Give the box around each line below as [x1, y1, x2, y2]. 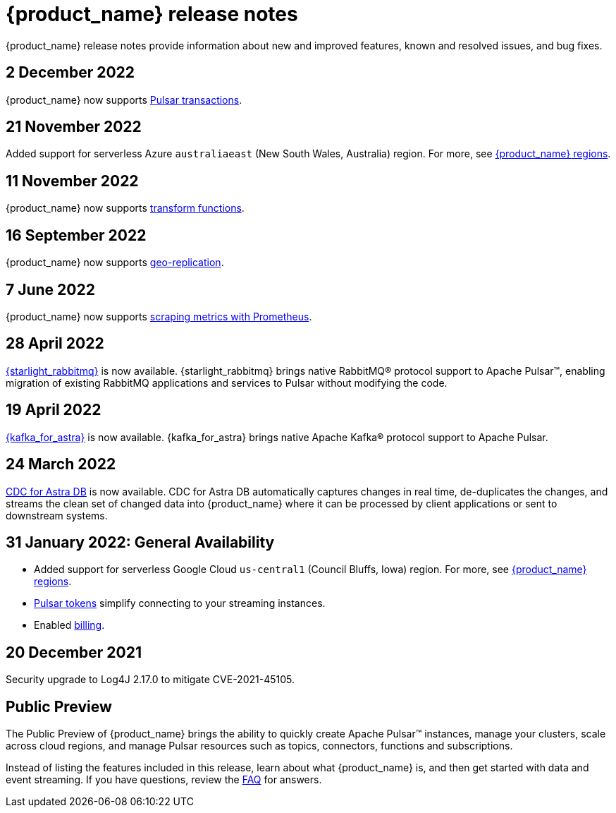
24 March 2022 [6, 455, 116, 474]
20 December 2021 [6, 643, 142, 661]
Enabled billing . [34, 619, 105, 632]
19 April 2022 [6, 401, 101, 419]
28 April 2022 [6, 335, 104, 353]
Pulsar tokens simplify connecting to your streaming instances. [34, 597, 326, 610]
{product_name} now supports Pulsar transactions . [6, 93, 242, 106]
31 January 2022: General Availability [6, 533, 275, 551]
